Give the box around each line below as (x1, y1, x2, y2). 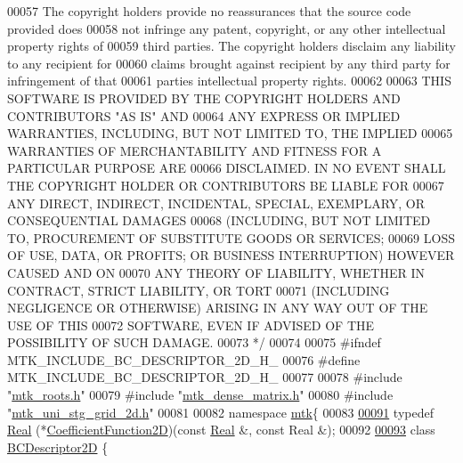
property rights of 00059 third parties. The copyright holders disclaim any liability (7, 37, 456, 55)
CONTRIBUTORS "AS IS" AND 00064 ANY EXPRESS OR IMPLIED (7, 106, 401, 125)
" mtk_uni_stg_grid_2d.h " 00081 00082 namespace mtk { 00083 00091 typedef (7, 402, 434, 421)
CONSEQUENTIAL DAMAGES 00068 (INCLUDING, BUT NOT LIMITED (7, 211, 431, 230)
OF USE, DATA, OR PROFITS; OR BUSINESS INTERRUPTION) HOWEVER (7, 246, 455, 264)
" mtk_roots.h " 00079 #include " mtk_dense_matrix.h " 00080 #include (7, 386, 394, 404)
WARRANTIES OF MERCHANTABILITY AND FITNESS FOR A (7, 141, 382, 159)
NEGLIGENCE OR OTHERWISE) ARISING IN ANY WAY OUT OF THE (7, 298, 428, 317)
